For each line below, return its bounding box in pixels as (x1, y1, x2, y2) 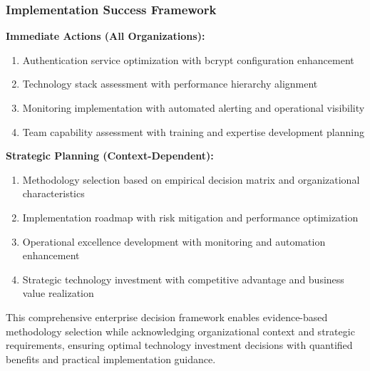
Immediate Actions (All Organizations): (6, 28, 205, 43)
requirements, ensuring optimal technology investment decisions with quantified (6, 338, 353, 352)
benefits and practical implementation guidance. (6, 351, 216, 366)
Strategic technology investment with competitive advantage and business (22, 271, 344, 286)
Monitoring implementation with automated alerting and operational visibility (22, 100, 365, 115)
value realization (22, 286, 94, 301)
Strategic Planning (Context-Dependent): (6, 148, 214, 163)
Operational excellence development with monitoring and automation (22, 234, 326, 249)
